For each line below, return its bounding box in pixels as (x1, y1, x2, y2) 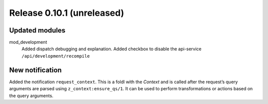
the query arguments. (9, 93, 54, 99)
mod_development (9, 39, 47, 45)
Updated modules (9, 26, 66, 35)
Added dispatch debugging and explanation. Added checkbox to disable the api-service (21, 46, 202, 52)
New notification (9, 66, 62, 74)
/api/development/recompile (21, 53, 90, 59)
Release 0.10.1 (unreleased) (9, 7, 124, 18)
